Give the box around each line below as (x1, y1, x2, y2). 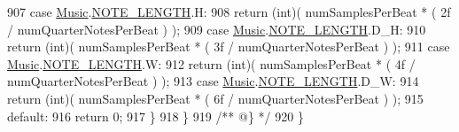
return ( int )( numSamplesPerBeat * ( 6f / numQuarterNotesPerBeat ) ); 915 (7, 89, 424, 107)
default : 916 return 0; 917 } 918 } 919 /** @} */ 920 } (7, 106, 304, 125)
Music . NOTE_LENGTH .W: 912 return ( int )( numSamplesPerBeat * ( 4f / (7, 54, 416, 73)
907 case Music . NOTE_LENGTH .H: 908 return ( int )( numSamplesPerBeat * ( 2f (7, 3, 451, 20)
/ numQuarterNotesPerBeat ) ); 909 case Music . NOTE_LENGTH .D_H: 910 (7, 19, 426, 38)
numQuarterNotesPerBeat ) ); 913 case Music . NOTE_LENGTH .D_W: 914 (7, 72, 419, 90)
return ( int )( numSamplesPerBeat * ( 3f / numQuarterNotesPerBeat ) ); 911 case (7, 37, 450, 56)
